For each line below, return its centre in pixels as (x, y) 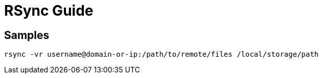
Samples (27, 35)
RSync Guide (49, 11)
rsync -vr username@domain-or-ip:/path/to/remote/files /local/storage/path (162, 54)
